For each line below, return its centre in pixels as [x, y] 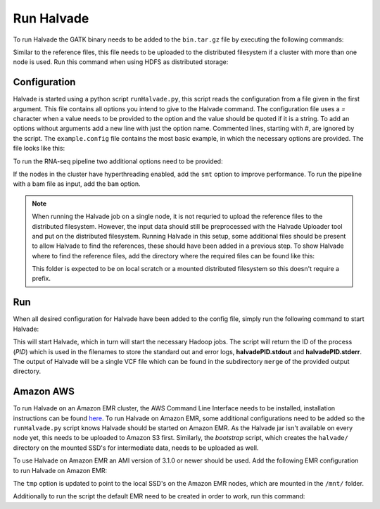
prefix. [42, 279]
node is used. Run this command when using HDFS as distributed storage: [121, 62]
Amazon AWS [44, 392]
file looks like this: [39, 149]
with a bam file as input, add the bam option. [77, 184]
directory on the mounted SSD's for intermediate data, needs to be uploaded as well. [136, 448]
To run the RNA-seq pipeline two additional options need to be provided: [118, 161]
